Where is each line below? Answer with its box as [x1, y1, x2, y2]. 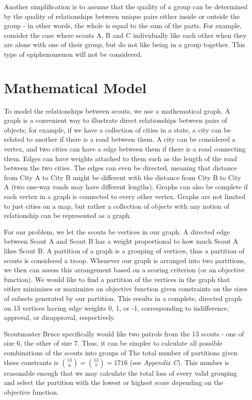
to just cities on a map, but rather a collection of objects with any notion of [4, 200, 230, 211]
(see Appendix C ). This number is [129, 357, 230, 367]
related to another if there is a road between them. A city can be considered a [4, 134, 236, 144]
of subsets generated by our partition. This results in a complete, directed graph [4, 293, 242, 303]
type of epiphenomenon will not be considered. [4, 49, 142, 59]
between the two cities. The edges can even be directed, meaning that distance [4, 163, 237, 173]
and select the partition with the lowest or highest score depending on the [4, 377, 223, 387]
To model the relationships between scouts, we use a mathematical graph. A [4, 105, 230, 116]
